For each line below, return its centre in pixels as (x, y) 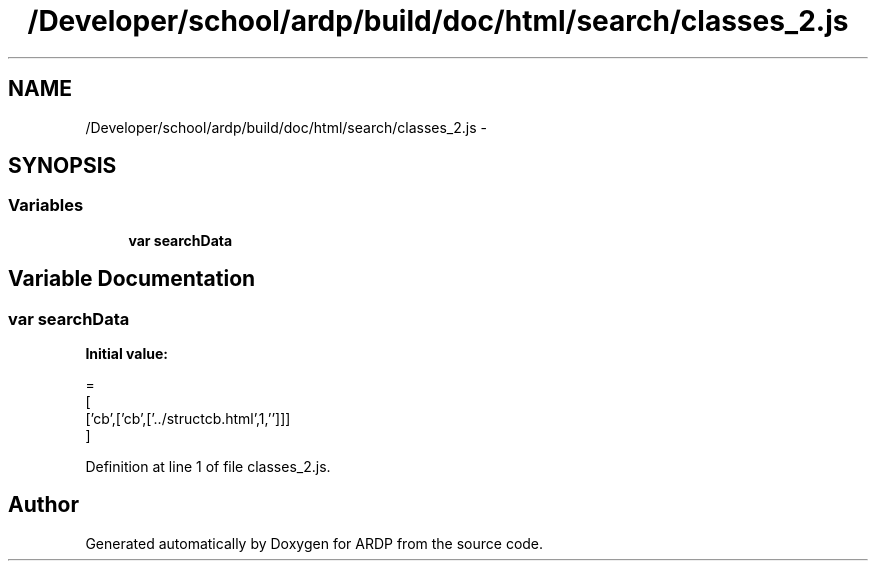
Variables (46, 205)
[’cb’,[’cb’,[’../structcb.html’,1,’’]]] (188, 419)
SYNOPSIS (62, 166)
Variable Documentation (132, 279)
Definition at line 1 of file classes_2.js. (208, 467)
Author (43, 505)
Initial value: (126, 354)
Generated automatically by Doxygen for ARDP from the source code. (314, 543)
